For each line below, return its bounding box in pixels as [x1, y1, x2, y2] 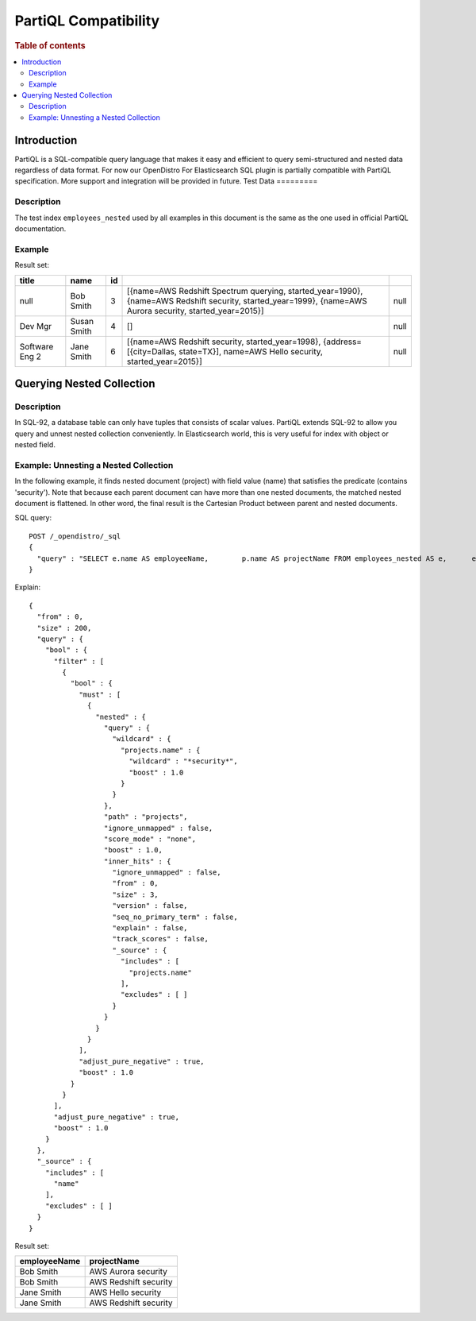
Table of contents [14, 40, 86, 51]
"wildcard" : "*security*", [129, 757, 238, 766]
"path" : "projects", [103, 813, 188, 821]
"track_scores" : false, [112, 934, 209, 944]
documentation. [14, 223, 67, 234]
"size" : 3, [112, 890, 159, 899]
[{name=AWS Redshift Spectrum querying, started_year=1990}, [126, 285, 363, 296]
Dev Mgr [19, 320, 52, 331]
